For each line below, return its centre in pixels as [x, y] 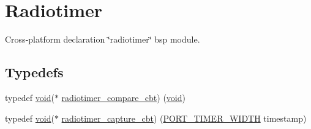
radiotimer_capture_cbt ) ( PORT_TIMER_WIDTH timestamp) [184, 118]
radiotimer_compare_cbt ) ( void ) [123, 97]
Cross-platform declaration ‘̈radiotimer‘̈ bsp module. [103, 39]
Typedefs [34, 72]
